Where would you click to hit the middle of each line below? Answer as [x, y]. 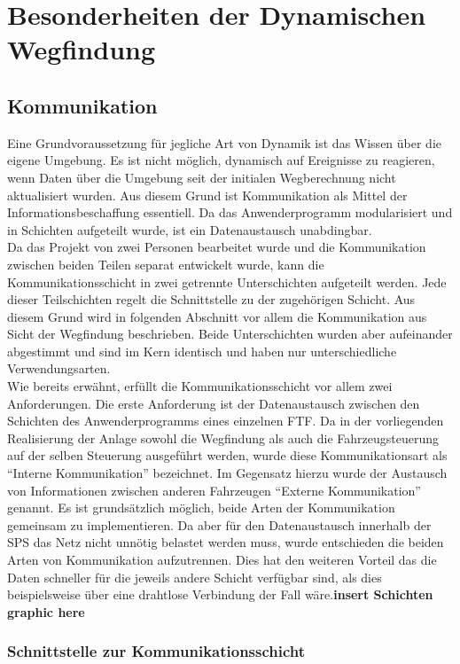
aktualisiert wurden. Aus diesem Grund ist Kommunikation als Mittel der [207, 195]
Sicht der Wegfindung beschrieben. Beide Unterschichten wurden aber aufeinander [230, 334]
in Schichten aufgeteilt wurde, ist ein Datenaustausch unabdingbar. [190, 229]
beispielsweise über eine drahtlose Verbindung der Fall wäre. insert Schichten [220, 594]
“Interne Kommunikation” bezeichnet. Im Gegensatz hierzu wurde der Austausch [227, 473]
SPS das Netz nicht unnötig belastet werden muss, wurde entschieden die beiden [226, 542]
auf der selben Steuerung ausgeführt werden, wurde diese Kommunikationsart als [227, 455]
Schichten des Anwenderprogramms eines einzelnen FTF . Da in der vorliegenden [226, 421]
